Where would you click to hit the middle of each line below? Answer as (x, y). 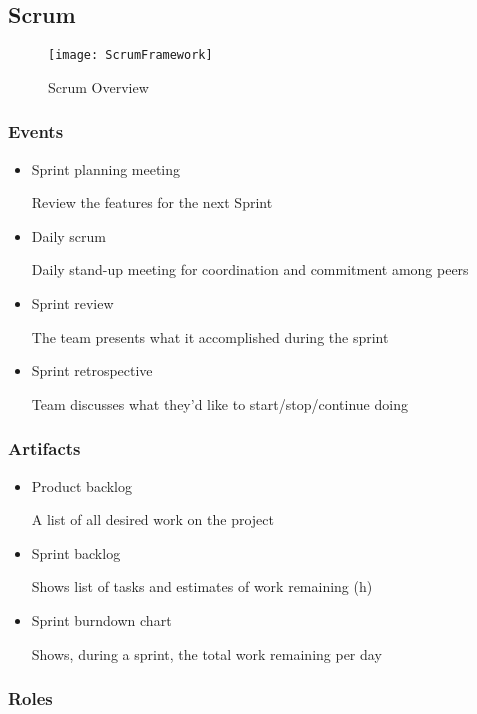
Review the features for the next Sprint (152, 202)
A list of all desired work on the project (152, 519)
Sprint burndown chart (101, 620)
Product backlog (81, 485)
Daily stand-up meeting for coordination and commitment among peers (250, 269)
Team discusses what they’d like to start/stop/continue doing (219, 403)
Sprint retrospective (92, 370)
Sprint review (72, 303)
